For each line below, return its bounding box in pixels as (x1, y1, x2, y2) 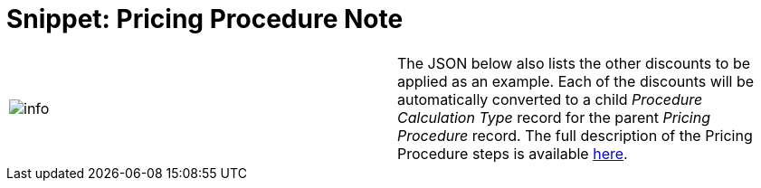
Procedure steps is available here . (397, 144, 628, 163)
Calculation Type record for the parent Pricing (397, 108, 711, 127)
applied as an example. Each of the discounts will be (397, 71, 755, 90)
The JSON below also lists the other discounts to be (397, 53, 751, 72)
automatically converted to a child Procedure (397, 89, 703, 108)
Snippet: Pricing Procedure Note (6, 4, 404, 34)
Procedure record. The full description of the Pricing (397, 126, 753, 145)
